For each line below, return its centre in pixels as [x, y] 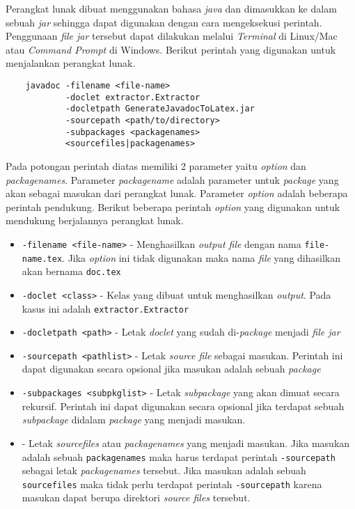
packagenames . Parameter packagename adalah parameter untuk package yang [172, 179]
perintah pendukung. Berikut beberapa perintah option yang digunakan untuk [173, 206]
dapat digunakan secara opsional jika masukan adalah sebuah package [171, 369]
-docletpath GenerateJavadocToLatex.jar [160, 109]
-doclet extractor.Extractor [133, 97]
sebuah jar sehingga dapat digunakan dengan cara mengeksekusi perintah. [164, 22]
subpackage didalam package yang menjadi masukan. [134, 420]
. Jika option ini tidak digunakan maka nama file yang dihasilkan [201, 257]
